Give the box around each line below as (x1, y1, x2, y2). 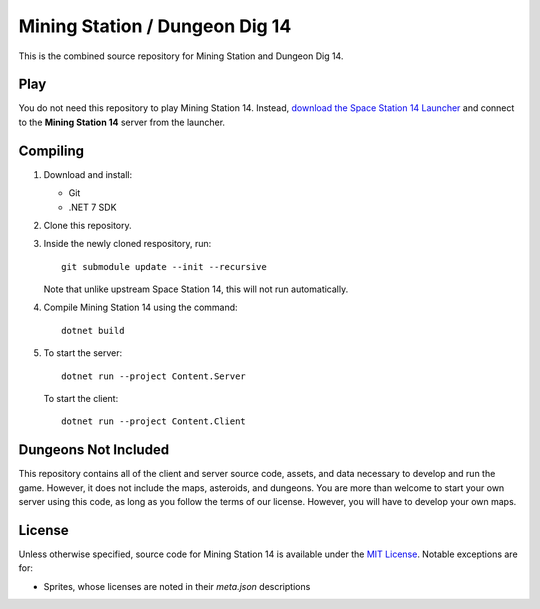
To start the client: (43, 393, 119, 405)
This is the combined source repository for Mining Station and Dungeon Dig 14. (18, 50, 344, 62)
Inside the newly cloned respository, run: (43, 238, 212, 250)
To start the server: (43, 347, 123, 359)
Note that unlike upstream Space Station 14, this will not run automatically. (43, 283, 349, 295)
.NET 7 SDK (68, 201, 117, 213)
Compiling (18, 142, 85, 159)
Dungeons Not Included (18, 441, 170, 459)
